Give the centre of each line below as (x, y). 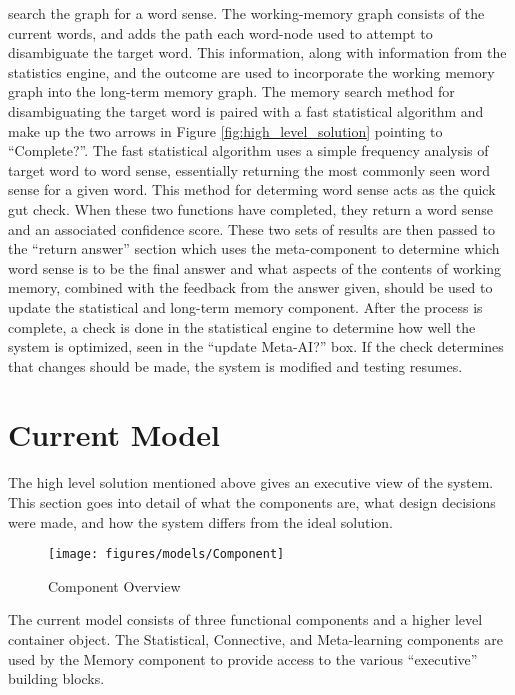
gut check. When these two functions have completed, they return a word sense (250, 208)
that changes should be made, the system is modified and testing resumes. (235, 365)
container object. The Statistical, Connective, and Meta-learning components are (255, 639)
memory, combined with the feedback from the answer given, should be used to (250, 287)
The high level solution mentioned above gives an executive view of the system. (251, 482)
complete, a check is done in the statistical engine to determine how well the (242, 326)
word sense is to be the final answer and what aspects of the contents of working (254, 267)
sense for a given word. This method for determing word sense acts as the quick (252, 189)
